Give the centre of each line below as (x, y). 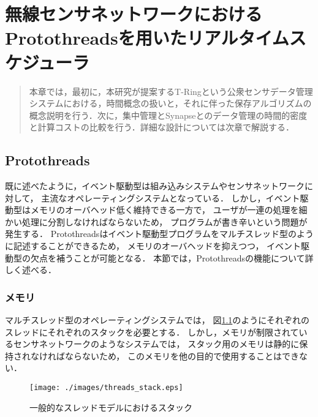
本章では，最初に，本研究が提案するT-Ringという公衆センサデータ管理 (171, 91)
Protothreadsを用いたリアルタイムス (156, 38)
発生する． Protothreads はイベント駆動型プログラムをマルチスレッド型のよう (159, 234)
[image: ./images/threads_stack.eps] (106, 388)
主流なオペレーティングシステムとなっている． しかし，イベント (171, 197)
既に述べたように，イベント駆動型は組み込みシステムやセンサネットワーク (155, 186)
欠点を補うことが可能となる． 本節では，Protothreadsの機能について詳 (172, 257)
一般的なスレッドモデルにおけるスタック (111, 407)
